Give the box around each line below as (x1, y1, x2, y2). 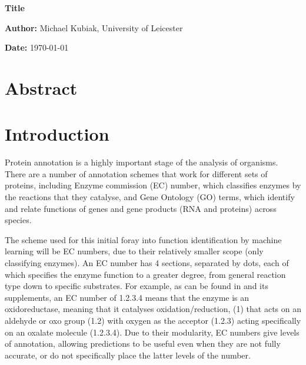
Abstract (5, 75, 78, 99)
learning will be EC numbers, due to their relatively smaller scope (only (5, 245, 264, 257)
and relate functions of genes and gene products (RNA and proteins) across (5, 202, 277, 214)
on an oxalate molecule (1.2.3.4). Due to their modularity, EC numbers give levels (5, 326, 300, 338)
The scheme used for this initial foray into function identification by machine (5, 233, 282, 245)
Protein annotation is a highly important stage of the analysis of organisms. (5, 156, 278, 168)
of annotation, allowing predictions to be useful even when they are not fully (5, 337, 281, 350)
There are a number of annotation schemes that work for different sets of (5, 167, 268, 180)
